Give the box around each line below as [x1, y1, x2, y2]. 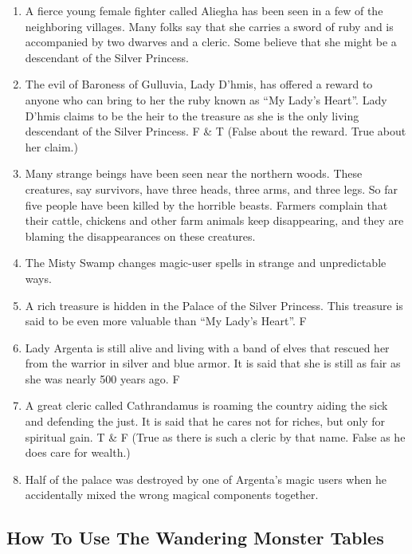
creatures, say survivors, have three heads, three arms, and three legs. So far [25, 180, 398, 197]
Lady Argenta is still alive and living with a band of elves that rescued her [25, 339, 390, 356]
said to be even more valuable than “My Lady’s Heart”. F [25, 312, 307, 329]
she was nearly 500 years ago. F [25, 370, 180, 387]
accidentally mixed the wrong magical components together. [25, 486, 319, 503]
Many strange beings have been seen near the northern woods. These [25, 165, 363, 182]
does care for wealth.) [25, 444, 131, 461]
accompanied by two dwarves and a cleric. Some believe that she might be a [25, 33, 397, 50]
